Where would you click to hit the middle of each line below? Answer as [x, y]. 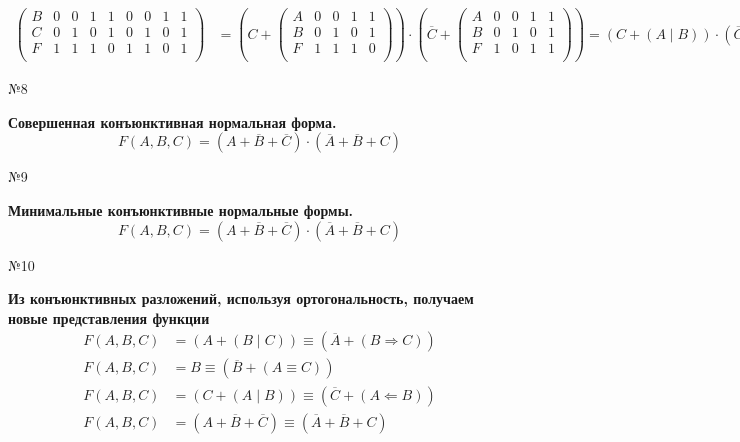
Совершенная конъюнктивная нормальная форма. [172, 121]
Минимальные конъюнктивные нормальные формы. [181, 210]
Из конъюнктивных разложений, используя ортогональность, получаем [241, 298]
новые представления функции [109, 317]
